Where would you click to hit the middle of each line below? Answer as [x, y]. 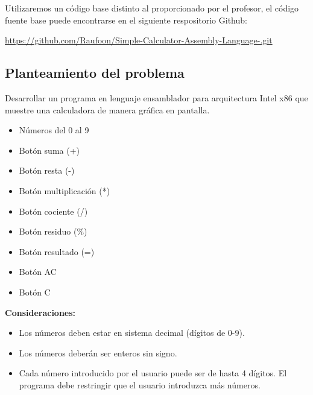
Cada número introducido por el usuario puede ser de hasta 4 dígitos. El [153, 373]
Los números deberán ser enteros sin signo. [98, 352]
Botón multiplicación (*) [65, 190]
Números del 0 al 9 [54, 130]
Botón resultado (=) [57, 251]
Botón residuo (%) [53, 231]
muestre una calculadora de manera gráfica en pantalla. [107, 109]
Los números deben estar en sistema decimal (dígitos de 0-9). [132, 333]
